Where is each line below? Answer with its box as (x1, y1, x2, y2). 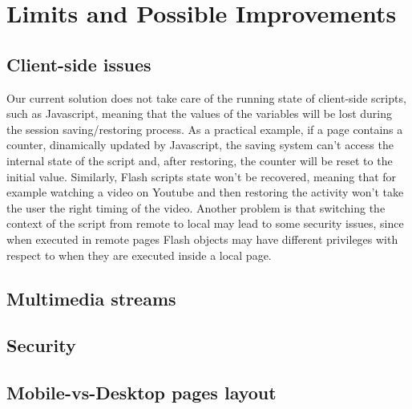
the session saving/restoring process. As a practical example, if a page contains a (6, 120, 403, 137)
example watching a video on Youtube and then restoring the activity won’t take (6, 184, 404, 200)
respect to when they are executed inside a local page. (6, 246, 272, 263)
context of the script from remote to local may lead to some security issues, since (6, 215, 404, 232)
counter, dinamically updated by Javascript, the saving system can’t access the (6, 136, 394, 153)
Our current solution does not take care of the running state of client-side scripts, (6, 89, 406, 106)
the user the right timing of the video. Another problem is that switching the (6, 199, 386, 216)
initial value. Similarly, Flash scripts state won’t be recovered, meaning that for (6, 168, 397, 184)
